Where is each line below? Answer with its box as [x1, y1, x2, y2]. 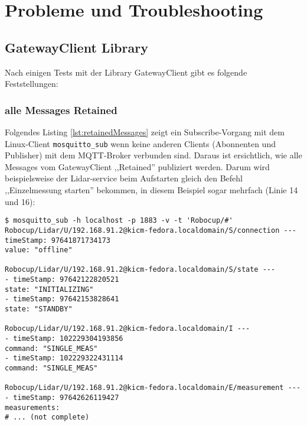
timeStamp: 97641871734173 [5, 236, 110, 245]
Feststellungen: [5, 77, 58, 90]
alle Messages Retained [5, 102, 117, 117]
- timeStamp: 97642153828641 [5, 295, 119, 304]
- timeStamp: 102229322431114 [5, 354, 123, 363]
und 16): [5, 195, 35, 207]
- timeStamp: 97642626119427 [5, 394, 119, 402]
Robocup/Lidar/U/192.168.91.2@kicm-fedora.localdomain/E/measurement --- [5, 383, 301, 392]
